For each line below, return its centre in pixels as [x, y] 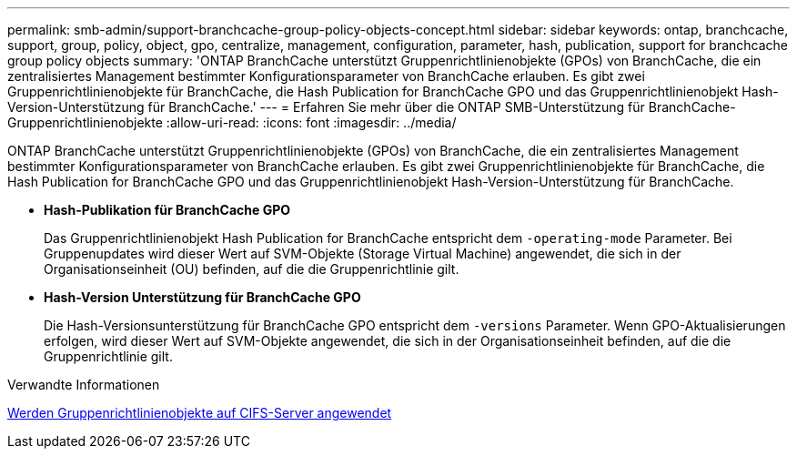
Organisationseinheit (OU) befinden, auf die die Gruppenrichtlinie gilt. [252, 269]
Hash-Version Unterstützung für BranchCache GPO [202, 297]
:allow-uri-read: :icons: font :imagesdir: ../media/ [311, 122]
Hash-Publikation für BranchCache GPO [167, 210]
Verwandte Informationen [84, 385]
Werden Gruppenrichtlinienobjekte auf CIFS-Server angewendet [200, 413]
